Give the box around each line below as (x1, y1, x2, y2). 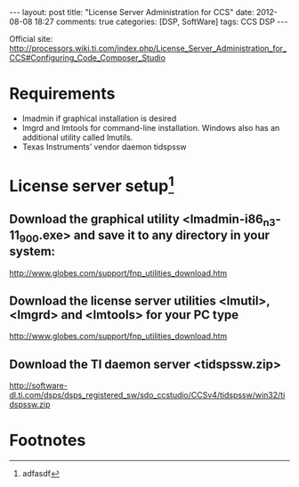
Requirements (9, 84, 116, 104)
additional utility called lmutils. (21, 132, 133, 142)
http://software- (9, 380, 69, 391)
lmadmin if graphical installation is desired (21, 113, 177, 124)
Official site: (9, 34, 53, 44)
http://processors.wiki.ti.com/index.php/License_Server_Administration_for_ (9, 43, 287, 53)
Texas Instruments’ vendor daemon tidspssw (21, 141, 187, 152)
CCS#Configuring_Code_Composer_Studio (9, 53, 166, 63)
